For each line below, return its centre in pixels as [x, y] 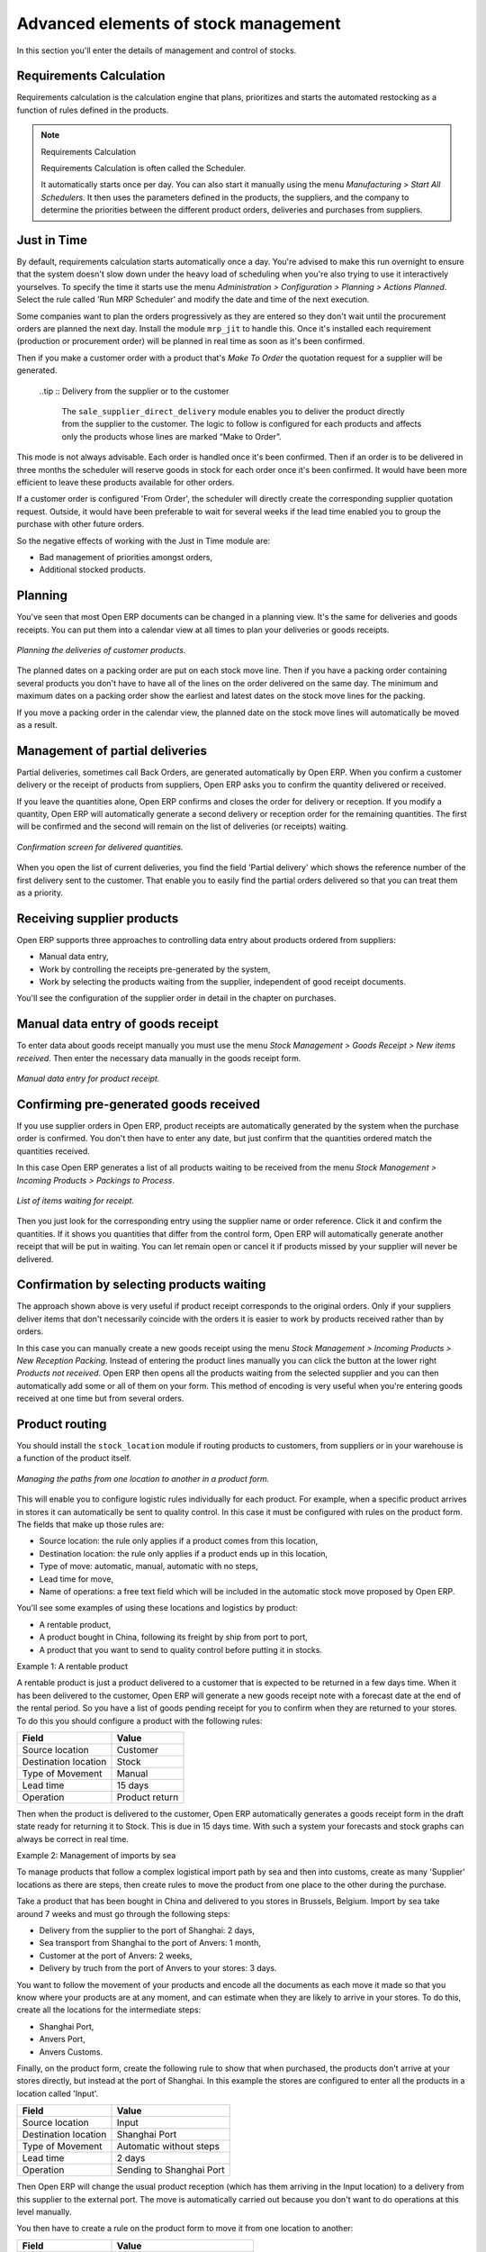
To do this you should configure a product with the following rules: [139, 1721]
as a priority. [40, 893]
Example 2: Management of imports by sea [96, 1856]
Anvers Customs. [71, 2052]
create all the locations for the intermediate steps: [109, 2010]
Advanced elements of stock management [179, 23]
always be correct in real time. [73, 1839]
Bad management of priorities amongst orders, [126, 557]
